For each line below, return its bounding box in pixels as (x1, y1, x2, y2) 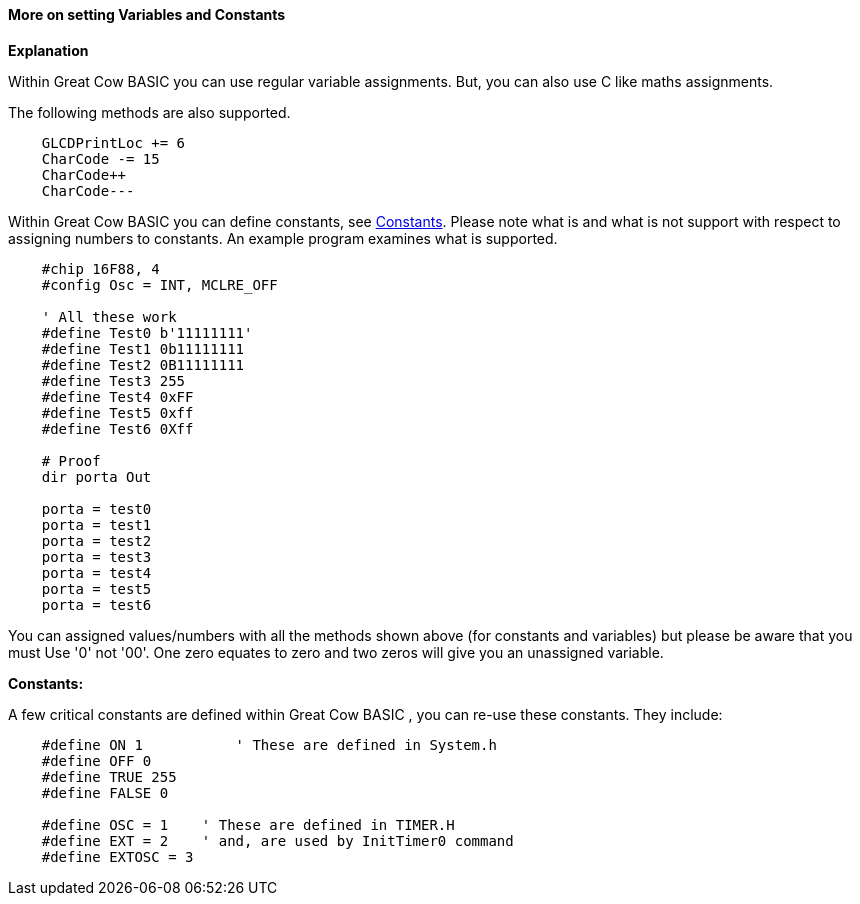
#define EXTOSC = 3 (41, 848, 194, 865)
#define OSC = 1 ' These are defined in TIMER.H (41, 816, 455, 833)
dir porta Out (41, 468, 152, 485)
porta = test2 (41, 532, 152, 549)
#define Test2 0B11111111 (41, 356, 245, 373)
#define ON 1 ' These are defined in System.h (41, 736, 497, 753)
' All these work (41, 308, 177, 325)
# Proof (41, 452, 101, 469)
